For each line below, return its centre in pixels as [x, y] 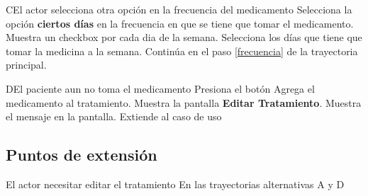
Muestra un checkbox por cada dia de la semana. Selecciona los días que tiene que [184, 37]
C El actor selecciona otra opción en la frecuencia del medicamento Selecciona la [179, 9]
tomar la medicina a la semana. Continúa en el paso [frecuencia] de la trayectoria [182, 51]
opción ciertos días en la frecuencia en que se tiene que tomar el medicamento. [180, 23]
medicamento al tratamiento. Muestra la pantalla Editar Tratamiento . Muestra [184, 102]
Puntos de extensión [82, 155]
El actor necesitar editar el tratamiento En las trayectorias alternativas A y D [175, 184]
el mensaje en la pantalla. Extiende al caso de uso [114, 116]
